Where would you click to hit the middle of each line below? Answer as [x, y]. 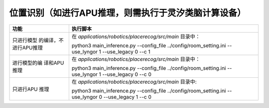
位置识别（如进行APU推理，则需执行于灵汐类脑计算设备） [128, 13]
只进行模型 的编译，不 [38, 40]
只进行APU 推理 [31, 89]
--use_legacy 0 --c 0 [127, 74]
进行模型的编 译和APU [38, 63]
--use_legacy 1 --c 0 [127, 97]
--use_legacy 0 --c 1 [126, 52]
